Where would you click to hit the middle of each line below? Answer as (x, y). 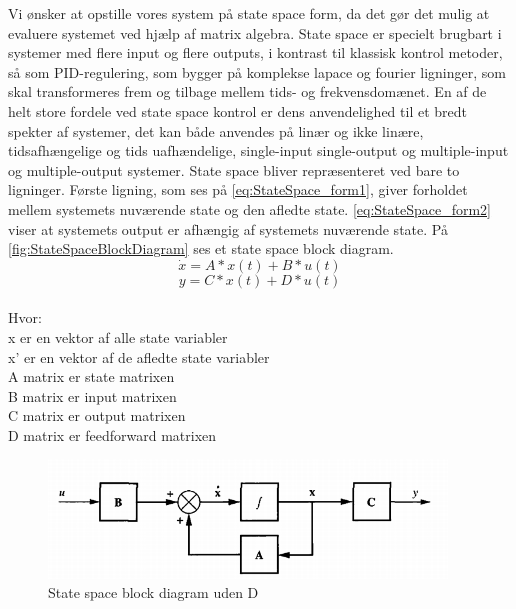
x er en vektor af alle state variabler (118, 336)
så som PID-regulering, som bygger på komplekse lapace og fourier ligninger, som (257, 71)
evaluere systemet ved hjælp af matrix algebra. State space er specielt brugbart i (255, 32)
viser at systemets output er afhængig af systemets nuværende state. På (228, 228)
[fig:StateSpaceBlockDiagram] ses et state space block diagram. (201, 248)
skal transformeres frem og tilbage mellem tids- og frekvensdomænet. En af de (247, 91)
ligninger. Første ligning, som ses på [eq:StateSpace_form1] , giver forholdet (238, 189)
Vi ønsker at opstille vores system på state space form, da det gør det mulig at (249, 13)
